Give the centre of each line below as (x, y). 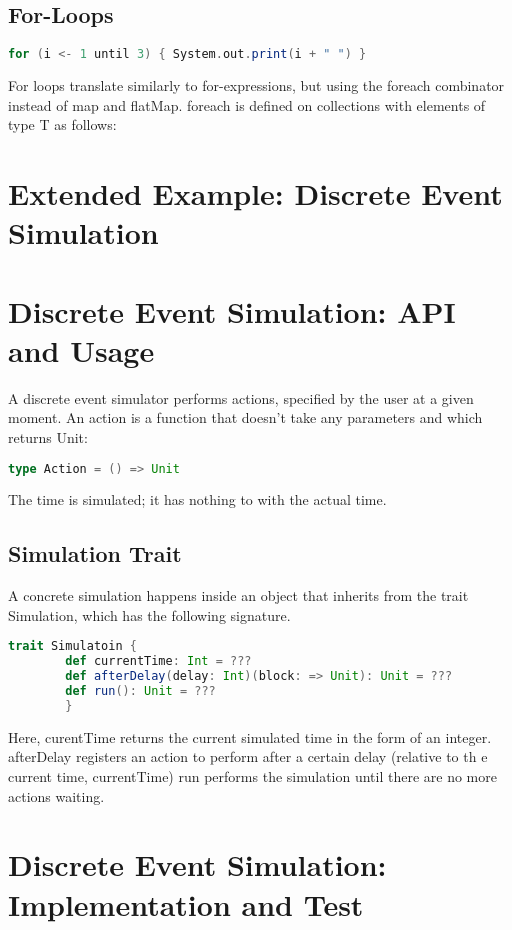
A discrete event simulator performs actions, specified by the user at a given (241, 397)
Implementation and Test (186, 903)
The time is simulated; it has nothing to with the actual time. (197, 499)
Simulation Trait (95, 553)
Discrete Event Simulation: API (232, 310)
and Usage (81, 349)
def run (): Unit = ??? (140, 691)
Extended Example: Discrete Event (255, 193)
